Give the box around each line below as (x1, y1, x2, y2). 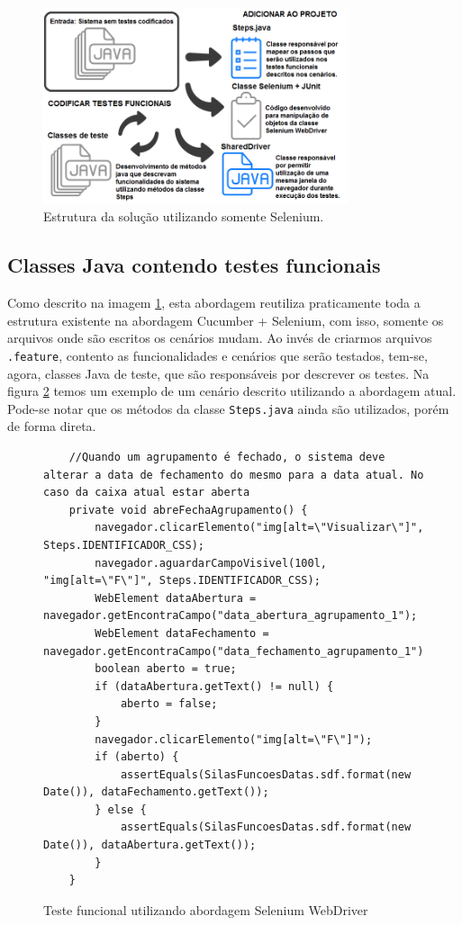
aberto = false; (120, 697, 218, 711)
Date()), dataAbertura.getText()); (43, 839, 257, 852)
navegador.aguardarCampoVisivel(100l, (95, 556, 327, 570)
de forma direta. (7, 417, 96, 436)
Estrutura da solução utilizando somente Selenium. (43, 207, 324, 226)
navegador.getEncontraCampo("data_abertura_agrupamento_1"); (43, 609, 418, 623)
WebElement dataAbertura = (95, 591, 257, 605)
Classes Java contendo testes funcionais (7, 251, 381, 279)
